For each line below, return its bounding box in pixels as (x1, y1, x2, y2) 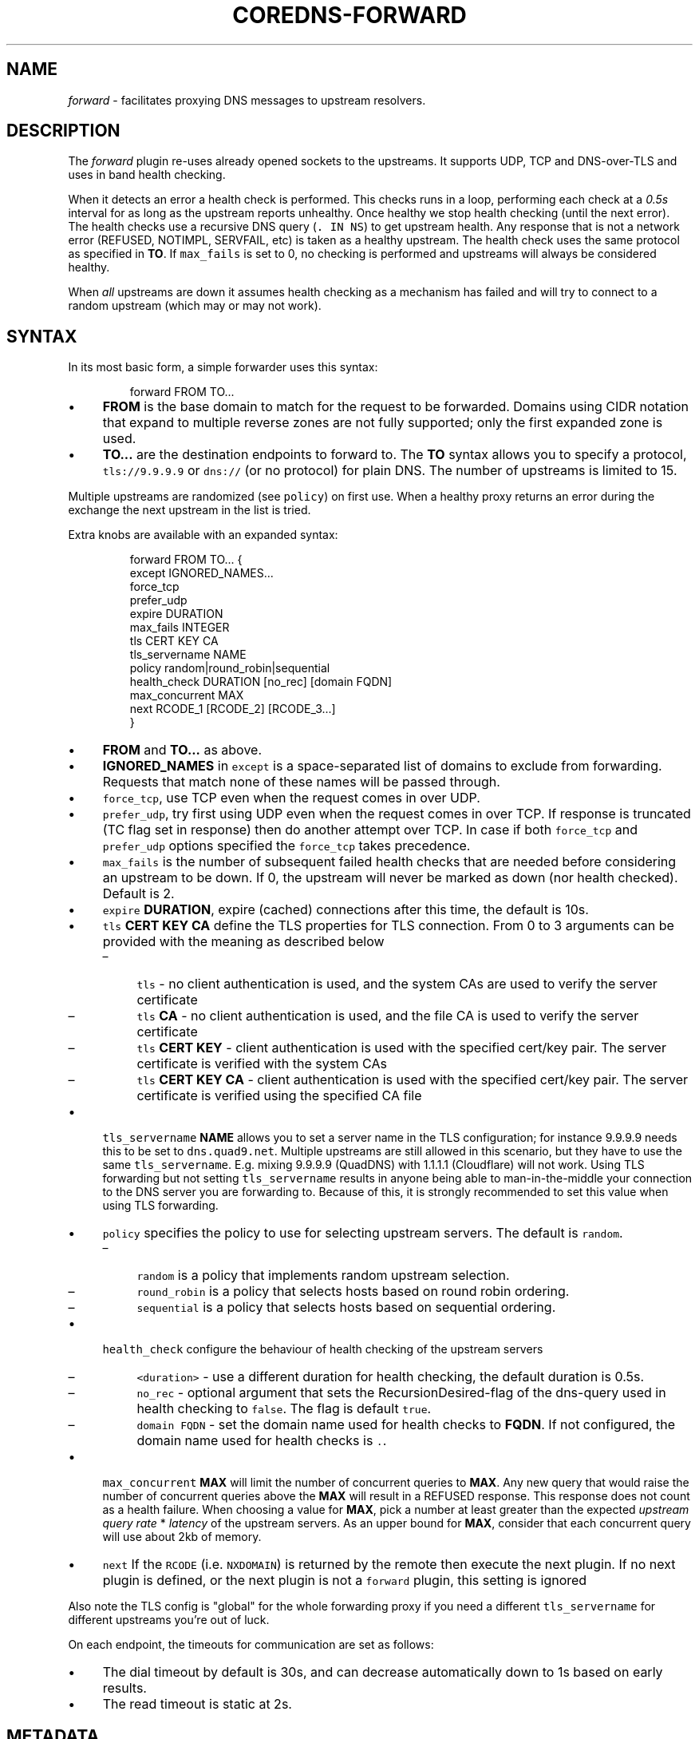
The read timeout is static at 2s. (102, 1696, 292, 1713)
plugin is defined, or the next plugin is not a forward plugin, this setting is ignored (102, 1572, 587, 1589)
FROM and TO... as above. (102, 742, 263, 759)
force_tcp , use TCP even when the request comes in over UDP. (102, 790, 480, 806)
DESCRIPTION (6, 121, 120, 141)
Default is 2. (102, 885, 175, 902)
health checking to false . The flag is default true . (136, 1400, 432, 1417)
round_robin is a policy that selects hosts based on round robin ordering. (136, 1283, 570, 1300)
